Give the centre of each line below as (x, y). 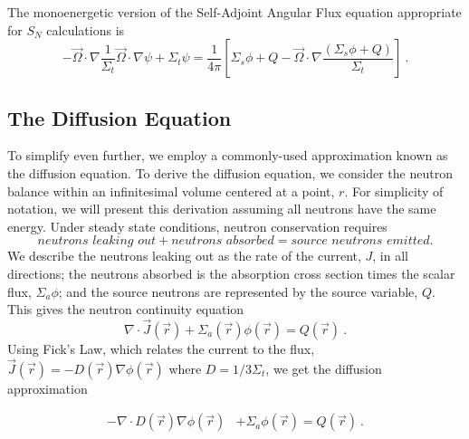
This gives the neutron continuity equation (126, 309)
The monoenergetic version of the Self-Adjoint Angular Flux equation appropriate (234, 12)
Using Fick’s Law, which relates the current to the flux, (161, 348)
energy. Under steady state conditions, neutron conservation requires (197, 226)
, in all (390, 256)
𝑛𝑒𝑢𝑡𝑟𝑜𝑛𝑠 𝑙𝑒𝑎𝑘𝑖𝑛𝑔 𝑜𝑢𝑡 (97, 241)
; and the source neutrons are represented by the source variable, (238, 291)
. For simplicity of (394, 191)
